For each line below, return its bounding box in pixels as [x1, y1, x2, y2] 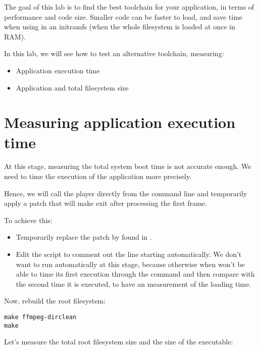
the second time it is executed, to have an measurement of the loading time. [16, 278, 251, 289]
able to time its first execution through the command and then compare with [16, 269, 255, 279]
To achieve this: [4, 214, 53, 225]
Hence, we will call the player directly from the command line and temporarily [4, 188, 247, 198]
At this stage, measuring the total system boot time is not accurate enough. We [4, 161, 251, 171]
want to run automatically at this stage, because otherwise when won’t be [16, 258, 245, 269]
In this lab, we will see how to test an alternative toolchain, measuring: [4, 48, 224, 59]
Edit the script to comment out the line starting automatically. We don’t [16, 249, 242, 259]
